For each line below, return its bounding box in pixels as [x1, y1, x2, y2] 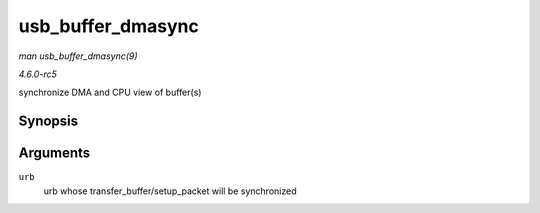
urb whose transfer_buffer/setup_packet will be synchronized [43, 185, 297, 197]
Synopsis [18, 113, 79, 130]
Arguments [18, 145, 91, 162]
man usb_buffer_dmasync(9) [18, 50, 139, 62]
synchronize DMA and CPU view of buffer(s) [18, 86, 202, 99]
